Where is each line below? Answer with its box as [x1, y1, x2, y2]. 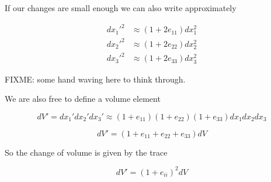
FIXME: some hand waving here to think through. [5, 73, 186, 85]
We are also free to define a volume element [5, 92, 161, 105]
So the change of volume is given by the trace [5, 146, 168, 158]
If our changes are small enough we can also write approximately [5, 2, 237, 13]
